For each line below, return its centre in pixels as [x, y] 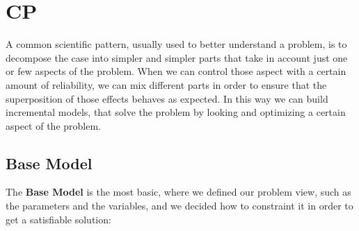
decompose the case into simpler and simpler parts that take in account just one [177, 57]
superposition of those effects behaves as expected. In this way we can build [167, 98]
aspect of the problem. [54, 125]
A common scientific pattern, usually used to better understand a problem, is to [176, 44]
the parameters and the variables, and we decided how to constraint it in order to [179, 206]
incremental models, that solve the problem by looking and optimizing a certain [176, 112]
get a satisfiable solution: [58, 219]
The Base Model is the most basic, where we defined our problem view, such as [178, 192]
